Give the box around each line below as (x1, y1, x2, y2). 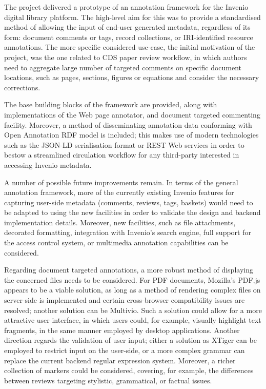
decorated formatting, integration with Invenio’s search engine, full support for (4, 227, 251, 238)
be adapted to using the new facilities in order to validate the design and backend (4, 207, 261, 218)
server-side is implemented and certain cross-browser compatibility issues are (4, 295, 245, 305)
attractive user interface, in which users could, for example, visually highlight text (4, 315, 261, 325)
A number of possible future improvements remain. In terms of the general (4, 177, 238, 187)
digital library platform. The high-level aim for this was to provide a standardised (4, 11, 261, 22)
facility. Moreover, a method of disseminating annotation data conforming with (4, 119, 252, 130)
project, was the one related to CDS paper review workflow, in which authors (4, 51, 247, 62)
